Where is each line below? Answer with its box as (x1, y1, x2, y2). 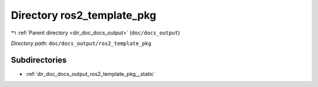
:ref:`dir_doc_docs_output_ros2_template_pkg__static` (25, 70, 155, 77)
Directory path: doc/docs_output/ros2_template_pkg (11, 40, 151, 47)
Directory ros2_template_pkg (11, 9, 157, 22)
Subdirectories (11, 55, 67, 65)
